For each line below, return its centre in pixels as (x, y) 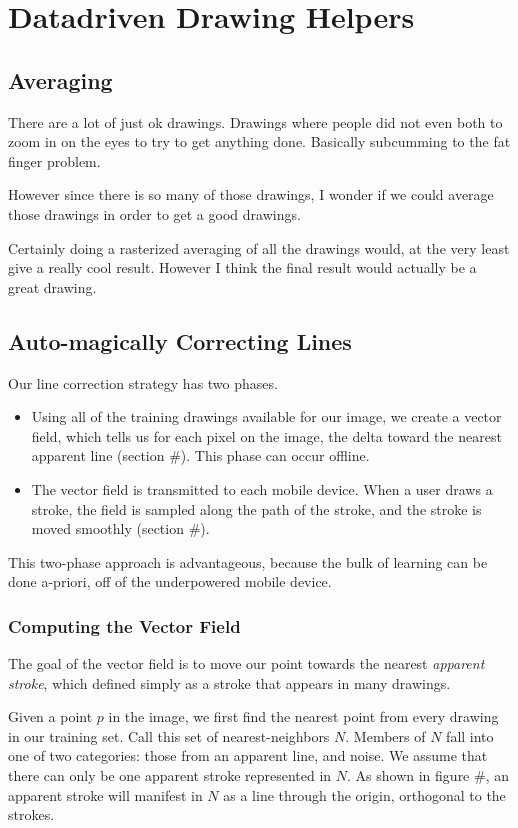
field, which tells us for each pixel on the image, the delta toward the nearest (266, 435)
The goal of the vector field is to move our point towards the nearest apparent (246, 663)
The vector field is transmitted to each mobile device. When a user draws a (262, 488)
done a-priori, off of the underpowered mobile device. (170, 581)
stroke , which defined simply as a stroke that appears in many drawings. (229, 682)
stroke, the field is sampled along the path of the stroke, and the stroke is (256, 508)
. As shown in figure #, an (428, 775)
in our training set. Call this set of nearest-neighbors (169, 735)
